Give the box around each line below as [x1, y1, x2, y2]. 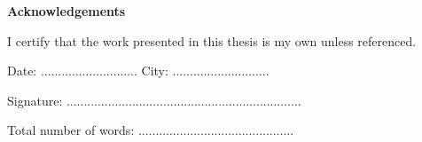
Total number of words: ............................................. [7, 121, 294, 139]
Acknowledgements [7, 2, 126, 20]
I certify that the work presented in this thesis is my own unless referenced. [7, 31, 417, 50]
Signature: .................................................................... [7, 91, 301, 109]
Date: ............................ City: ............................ [7, 61, 270, 80]
